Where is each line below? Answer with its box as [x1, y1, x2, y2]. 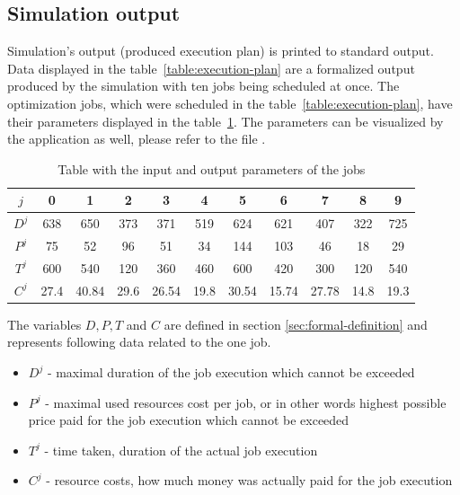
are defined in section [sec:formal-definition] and [164, 314, 428, 333]
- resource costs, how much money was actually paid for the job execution [46, 471, 453, 490]
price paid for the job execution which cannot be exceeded [28, 411, 349, 429]
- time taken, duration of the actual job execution [44, 440, 318, 459]
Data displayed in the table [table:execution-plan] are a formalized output [7, 58, 415, 77]
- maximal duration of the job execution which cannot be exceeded [47, 363, 415, 382]
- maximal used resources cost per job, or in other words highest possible [45, 393, 447, 411]
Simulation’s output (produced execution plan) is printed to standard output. [7, 41, 434, 60]
